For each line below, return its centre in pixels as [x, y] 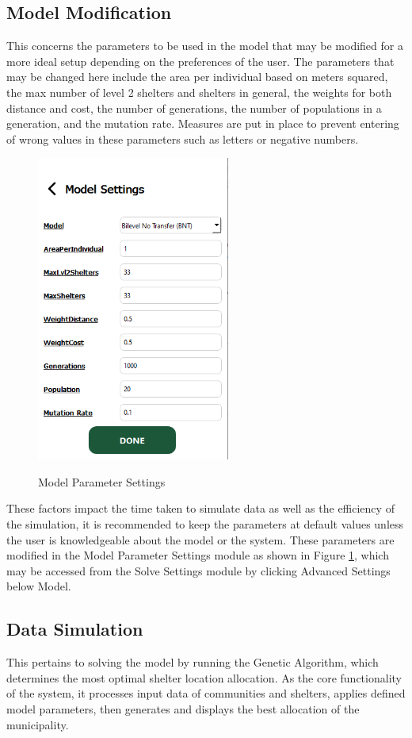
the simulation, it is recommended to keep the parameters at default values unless [205, 524]
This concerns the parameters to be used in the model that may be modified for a [205, 46]
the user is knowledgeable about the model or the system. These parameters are [200, 539]
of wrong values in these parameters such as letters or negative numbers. [183, 138]
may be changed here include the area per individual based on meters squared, [197, 77]
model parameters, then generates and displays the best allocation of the [183, 708]
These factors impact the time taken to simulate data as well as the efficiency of [200, 508]
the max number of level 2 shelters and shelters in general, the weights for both [199, 92]
